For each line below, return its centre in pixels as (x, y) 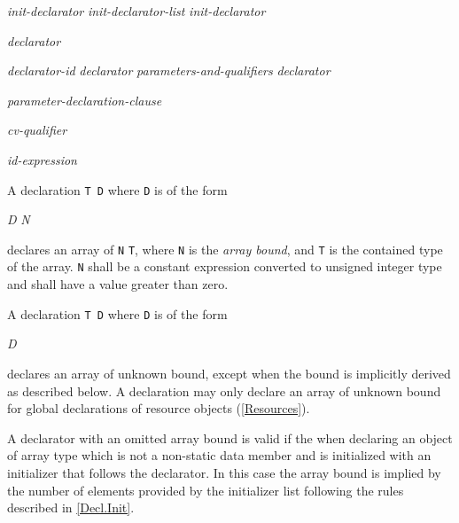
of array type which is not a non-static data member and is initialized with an (219, 455)
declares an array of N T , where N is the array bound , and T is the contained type (225, 249)
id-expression (42, 159)
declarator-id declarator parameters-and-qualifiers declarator (169, 70)
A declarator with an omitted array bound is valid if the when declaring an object (230, 437)
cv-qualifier (37, 130)
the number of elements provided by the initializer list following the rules (206, 490)
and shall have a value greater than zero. (118, 284)
